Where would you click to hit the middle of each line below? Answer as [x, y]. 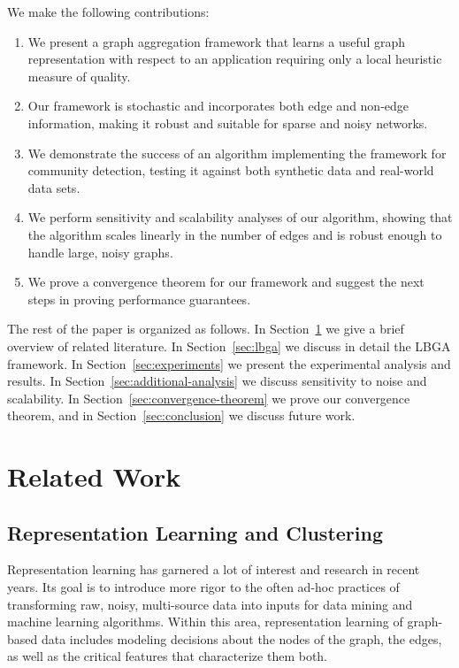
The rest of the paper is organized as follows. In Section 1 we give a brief [206, 329]
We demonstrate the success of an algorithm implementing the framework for [237, 153]
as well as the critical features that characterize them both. [168, 656]
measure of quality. [79, 76]
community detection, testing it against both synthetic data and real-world [231, 170]
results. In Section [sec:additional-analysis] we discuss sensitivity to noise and [217, 381]
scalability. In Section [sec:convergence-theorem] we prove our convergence [209, 398]
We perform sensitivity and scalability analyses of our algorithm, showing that [240, 217]
